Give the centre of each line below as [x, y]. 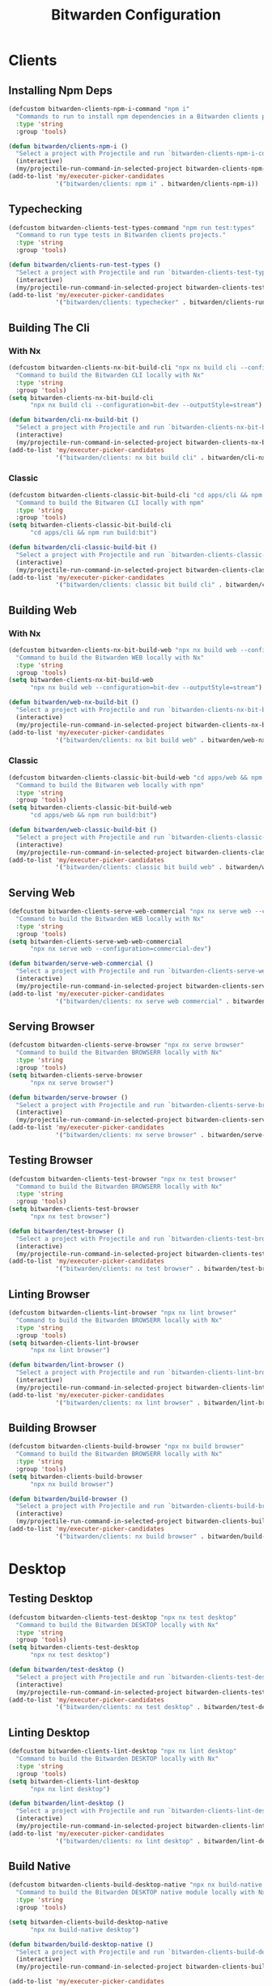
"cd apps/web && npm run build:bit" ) [93, 816]
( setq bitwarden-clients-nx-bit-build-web [81, 680]
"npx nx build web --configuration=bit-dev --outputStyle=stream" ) [146, 688]
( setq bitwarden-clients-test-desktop [74, 1647]
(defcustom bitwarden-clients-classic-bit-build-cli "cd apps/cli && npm [136, 495]
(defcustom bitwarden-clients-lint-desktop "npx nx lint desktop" [123, 1751]
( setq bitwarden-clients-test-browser [74, 1209]
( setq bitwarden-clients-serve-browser [76, 1075]
